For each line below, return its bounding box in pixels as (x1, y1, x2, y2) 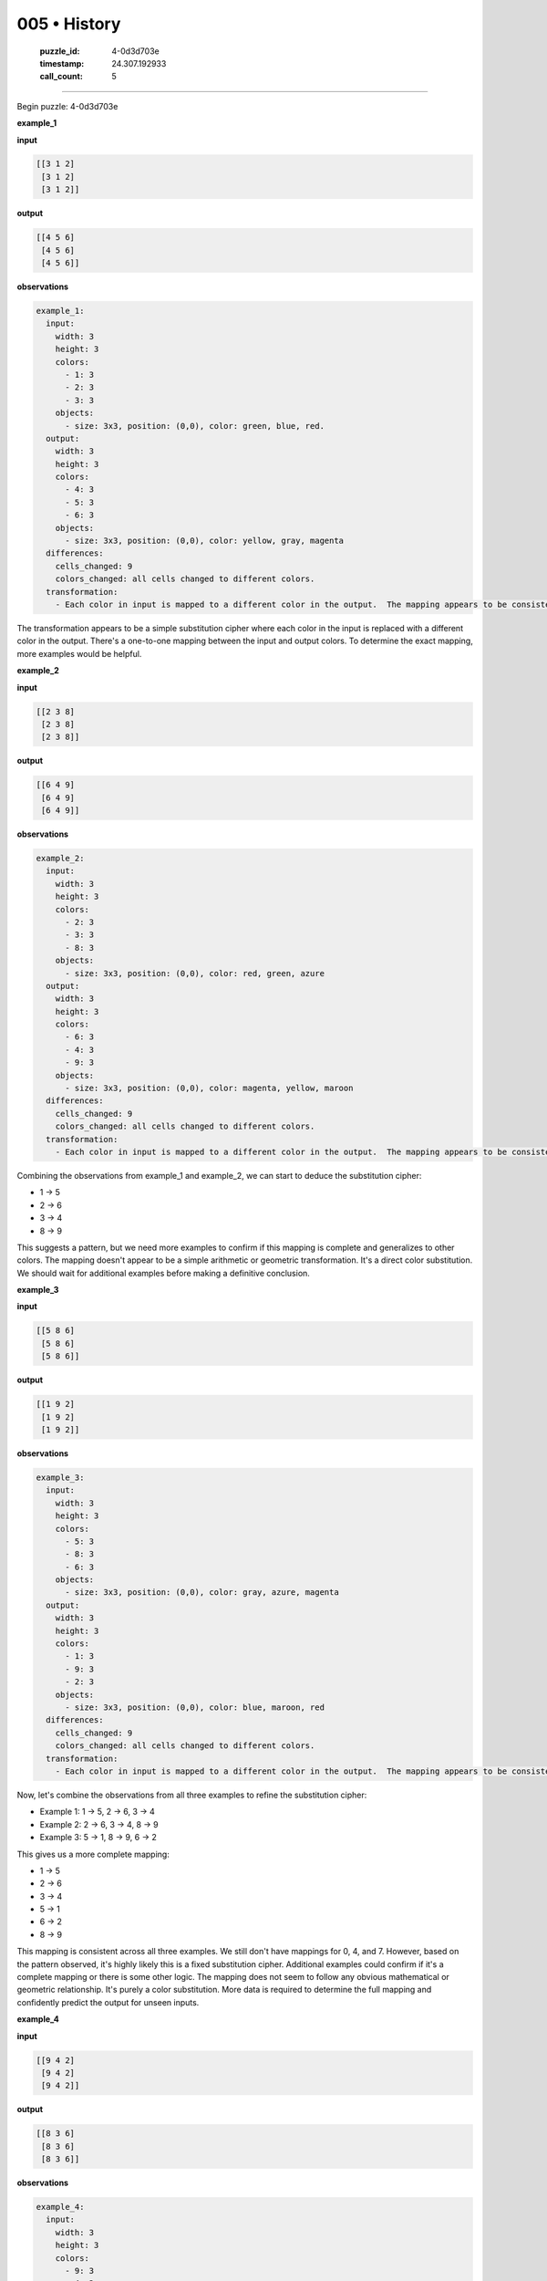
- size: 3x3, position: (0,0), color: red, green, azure (65, 968, 325, 978)
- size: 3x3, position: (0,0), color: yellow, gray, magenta (65, 536, 345, 547)
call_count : (39, 71, 84, 82)
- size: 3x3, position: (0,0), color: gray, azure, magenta (65, 1588, 339, 1598)
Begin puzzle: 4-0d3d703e (16, 100, 119, 111)
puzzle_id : (39, 46, 80, 57)
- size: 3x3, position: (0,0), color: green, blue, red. (65, 421, 325, 431)
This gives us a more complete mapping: (16, 1849, 170, 1859)
